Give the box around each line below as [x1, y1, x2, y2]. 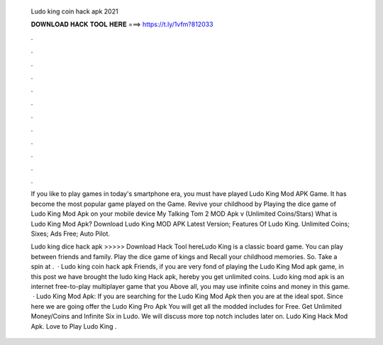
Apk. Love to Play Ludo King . [30, 322, 117, 330]
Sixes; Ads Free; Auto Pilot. [30, 229, 110, 238]
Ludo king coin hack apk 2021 [30, 7, 118, 16]
